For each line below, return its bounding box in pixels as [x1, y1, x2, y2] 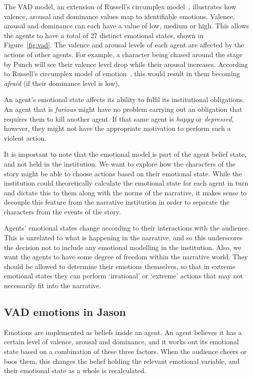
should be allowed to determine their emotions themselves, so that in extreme [4, 261, 235, 271]
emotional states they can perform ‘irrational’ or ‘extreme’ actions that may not [4, 271, 243, 281]
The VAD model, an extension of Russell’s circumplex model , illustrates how [4, 1, 236, 11]
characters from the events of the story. [4, 206, 121, 216]
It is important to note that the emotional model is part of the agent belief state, [4, 149, 247, 159]
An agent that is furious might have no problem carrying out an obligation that [4, 104, 242, 114]
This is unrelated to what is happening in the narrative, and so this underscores [4, 232, 243, 243]
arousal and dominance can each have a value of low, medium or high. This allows [4, 21, 249, 31]
